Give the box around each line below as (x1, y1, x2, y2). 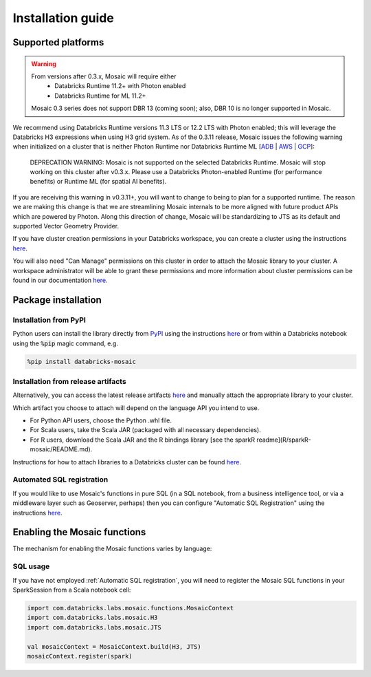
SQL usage (12, 561, 50, 571)
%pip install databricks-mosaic (27, 358, 137, 365)
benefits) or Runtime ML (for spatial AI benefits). (30, 178, 167, 186)
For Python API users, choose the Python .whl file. (30, 416, 172, 425)
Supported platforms (12, 36, 104, 48)
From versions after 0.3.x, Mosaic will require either (31, 72, 177, 80)
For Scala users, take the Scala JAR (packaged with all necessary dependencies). (30, 426, 261, 434)
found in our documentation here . (12, 276, 108, 284)
